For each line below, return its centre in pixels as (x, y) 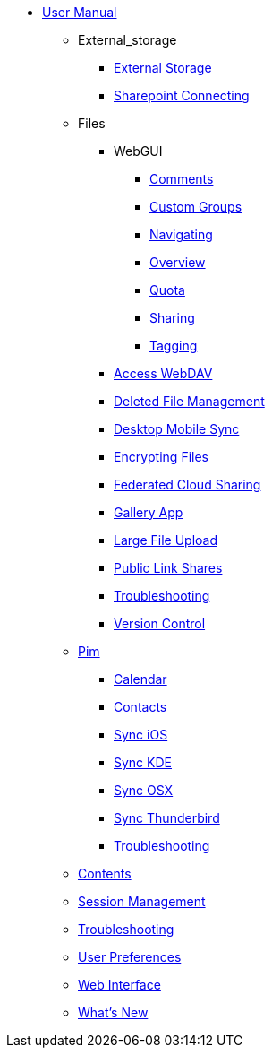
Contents (105, 873)
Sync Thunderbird (167, 818)
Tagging (174, 346)
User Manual (80, 12)
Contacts (140, 707)
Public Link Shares (168, 568)
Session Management (142, 901)
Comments (182, 179)
